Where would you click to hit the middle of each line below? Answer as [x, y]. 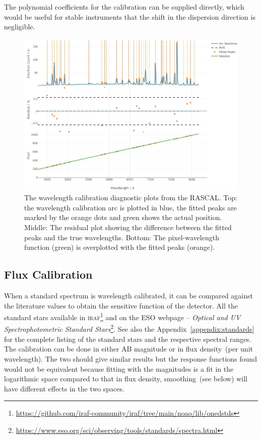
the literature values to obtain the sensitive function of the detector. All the [121, 305]
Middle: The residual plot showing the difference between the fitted [128, 227]
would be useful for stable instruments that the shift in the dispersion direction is [130, 16]
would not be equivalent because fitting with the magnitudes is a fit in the [119, 368]
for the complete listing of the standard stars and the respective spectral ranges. [128, 339]
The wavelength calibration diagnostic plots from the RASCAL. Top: [131, 197]
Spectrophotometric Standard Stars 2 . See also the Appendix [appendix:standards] [129, 328]
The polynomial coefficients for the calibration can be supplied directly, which [124, 7]
